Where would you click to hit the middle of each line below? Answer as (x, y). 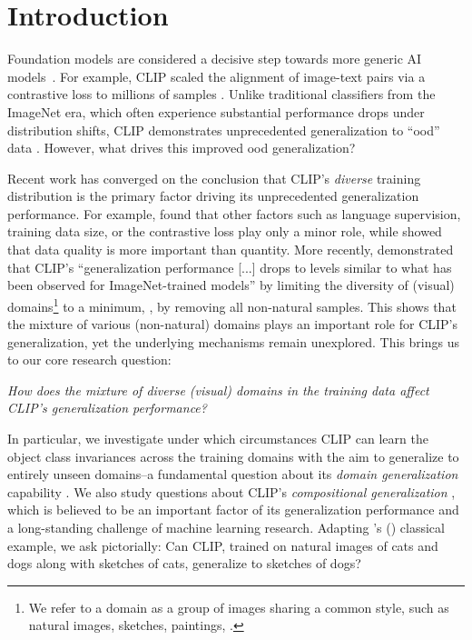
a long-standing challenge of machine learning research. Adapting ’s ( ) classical (226, 528)
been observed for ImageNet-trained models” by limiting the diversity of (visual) (231, 285)
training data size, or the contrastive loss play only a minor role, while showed (225, 231)
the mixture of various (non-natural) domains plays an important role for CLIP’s (233, 324)
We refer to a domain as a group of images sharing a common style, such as (239, 607)
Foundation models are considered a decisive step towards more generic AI (215, 59)
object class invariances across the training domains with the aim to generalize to (233, 456)
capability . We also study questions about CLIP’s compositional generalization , (231, 491)
